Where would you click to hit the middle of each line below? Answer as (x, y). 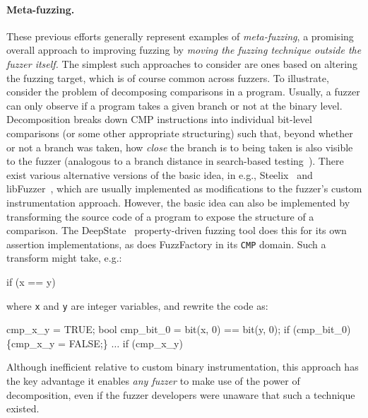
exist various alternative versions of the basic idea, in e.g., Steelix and (160, 174)
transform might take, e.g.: (64, 258)
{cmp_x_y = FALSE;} (57, 343)
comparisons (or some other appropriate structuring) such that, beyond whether (180, 133)
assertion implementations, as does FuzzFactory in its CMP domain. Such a (166, 244)
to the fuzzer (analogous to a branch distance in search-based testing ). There (175, 161)
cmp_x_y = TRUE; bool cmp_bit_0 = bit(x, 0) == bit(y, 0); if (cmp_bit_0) (179, 329)
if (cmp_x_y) (153, 343)
